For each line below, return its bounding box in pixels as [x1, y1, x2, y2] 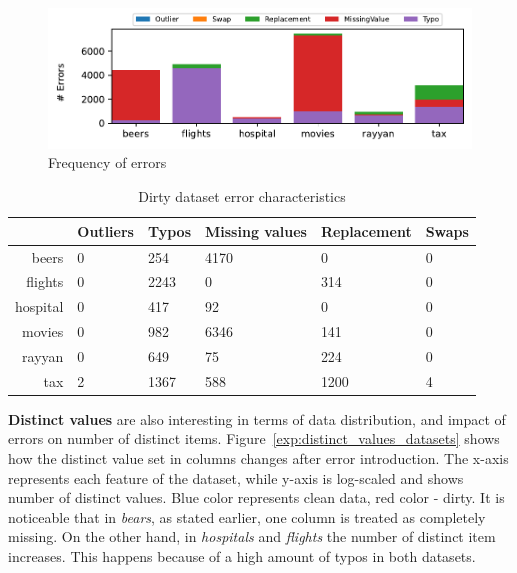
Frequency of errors [48, 152, 167, 173]
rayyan [22, 345, 64, 366]
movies [22, 321, 64, 342]
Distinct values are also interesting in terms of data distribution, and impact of [8, 408, 506, 429]
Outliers [77, 220, 134, 241]
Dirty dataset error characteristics [138, 186, 346, 207]
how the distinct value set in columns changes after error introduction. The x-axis [8, 448, 509, 468]
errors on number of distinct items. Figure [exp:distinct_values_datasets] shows [8, 428, 500, 449]
